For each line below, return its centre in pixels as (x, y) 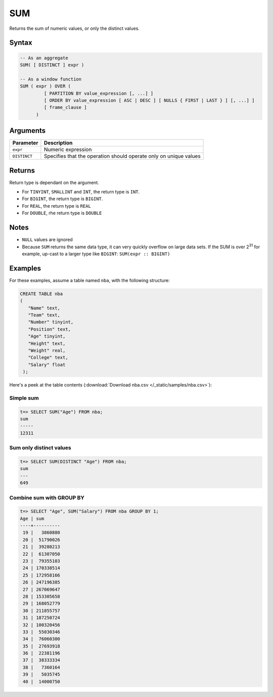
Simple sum (24, 398)
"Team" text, (44, 315)
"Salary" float (47, 364)
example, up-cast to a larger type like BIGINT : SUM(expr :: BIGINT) (96, 254)
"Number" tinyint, (51, 322)
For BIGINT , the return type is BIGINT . (62, 199)
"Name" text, (44, 308)
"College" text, (48, 358)
